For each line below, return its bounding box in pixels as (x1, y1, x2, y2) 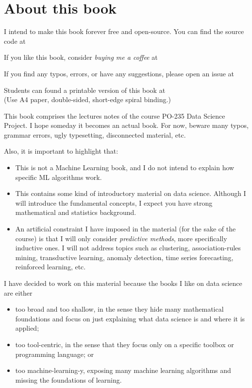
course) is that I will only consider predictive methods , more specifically (15, 233, 227, 243)
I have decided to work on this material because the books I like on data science (4, 278, 242, 288)
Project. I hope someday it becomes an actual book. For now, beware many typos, (4, 120, 249, 130)
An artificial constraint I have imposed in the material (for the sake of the (15, 224, 236, 234)
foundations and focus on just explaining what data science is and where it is (15, 313, 245, 323)
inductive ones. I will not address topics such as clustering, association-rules (15, 243, 241, 253)
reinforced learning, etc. (15, 262, 86, 272)
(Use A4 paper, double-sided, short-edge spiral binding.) (4, 94, 171, 105)
